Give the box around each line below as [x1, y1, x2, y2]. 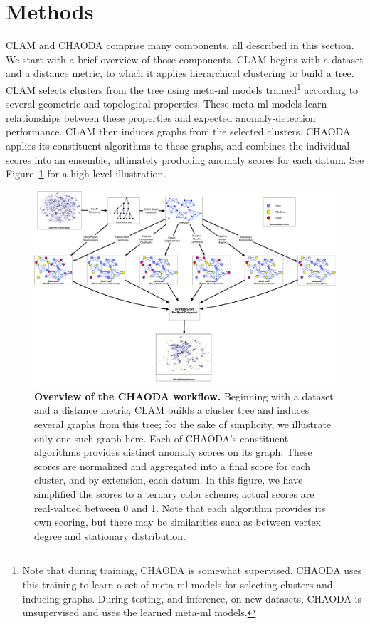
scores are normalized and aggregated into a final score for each [34, 458, 311, 473]
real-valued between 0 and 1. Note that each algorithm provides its [34, 500, 326, 515]
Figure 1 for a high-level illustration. [6, 166, 166, 181]
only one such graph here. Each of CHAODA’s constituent [34, 430, 289, 445]
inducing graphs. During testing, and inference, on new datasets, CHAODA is [22, 591, 361, 605]
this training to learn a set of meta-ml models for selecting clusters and [22, 576, 333, 591]
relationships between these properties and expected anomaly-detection [6, 110, 316, 125]
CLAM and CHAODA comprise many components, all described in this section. [6, 38, 354, 53]
